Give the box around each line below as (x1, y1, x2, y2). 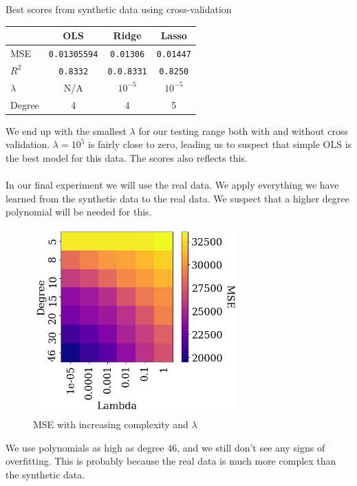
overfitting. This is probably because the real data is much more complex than (6, 454, 336, 468)
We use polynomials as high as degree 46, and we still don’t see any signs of (6, 440, 325, 454)
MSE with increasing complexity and (33, 417, 188, 432)
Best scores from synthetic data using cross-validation (6, 2, 232, 16)
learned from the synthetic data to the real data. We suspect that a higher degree (6, 191, 349, 205)
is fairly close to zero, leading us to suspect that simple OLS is (88, 137, 352, 151)
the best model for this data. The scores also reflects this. (6, 150, 248, 165)
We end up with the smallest (6, 123, 127, 138)
